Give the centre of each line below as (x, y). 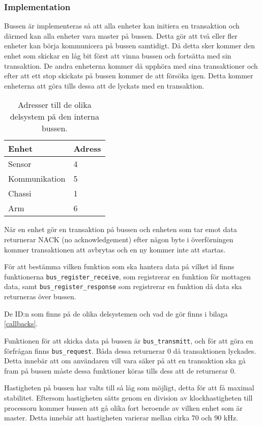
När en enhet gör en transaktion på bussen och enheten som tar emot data (121, 229)
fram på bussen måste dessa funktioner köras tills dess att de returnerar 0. (120, 370)
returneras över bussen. (40, 296)
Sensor (20, 164)
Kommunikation (37, 179)
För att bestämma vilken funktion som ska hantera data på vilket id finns (119, 266)
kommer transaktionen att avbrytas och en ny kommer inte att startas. (115, 249)
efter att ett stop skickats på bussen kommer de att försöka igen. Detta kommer (129, 76)
